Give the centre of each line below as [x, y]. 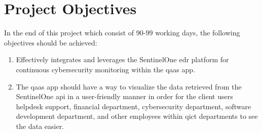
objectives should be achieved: [51, 42]
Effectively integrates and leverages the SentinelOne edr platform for [122, 59]
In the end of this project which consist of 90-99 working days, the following [122, 33]
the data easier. [40, 126]
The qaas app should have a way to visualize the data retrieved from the [129, 86]
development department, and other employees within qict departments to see [137, 116]
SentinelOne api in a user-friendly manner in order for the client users [124, 96]
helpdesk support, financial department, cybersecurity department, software [134, 106]
